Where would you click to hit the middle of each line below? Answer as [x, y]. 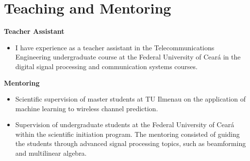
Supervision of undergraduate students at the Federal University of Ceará [125, 124]
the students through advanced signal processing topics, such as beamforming [131, 143]
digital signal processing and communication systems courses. [106, 66]
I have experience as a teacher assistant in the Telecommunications [115, 47]
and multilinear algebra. [51, 153]
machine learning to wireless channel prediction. [87, 108]
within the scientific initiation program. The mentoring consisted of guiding [127, 134]
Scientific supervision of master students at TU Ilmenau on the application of [130, 99]
